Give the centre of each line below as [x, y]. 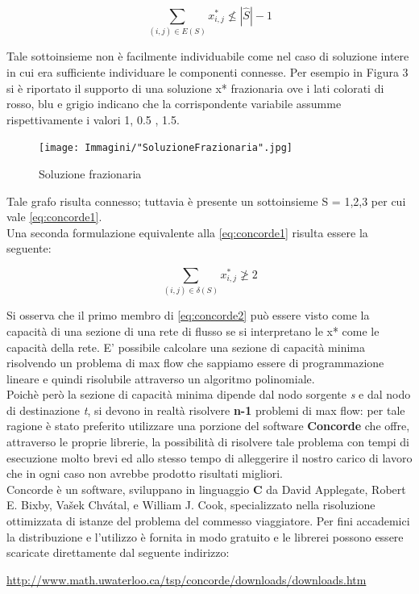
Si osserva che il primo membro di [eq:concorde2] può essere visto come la [188, 315]
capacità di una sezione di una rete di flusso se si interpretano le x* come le [193, 330]
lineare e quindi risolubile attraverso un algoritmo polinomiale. [161, 378]
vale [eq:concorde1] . [54, 217]
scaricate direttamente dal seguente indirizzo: [118, 552]
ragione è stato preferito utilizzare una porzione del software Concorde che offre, [208, 426]
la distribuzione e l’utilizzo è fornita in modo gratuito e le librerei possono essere [205, 536]
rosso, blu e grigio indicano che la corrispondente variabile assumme [174, 104]
